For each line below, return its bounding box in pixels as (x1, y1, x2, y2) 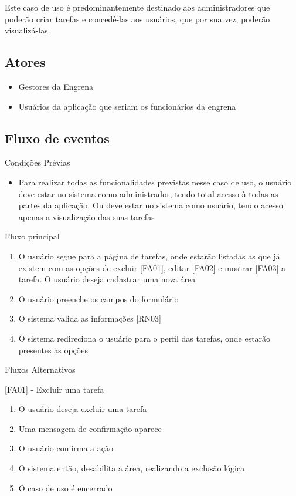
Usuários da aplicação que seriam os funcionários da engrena (18, 100, 236, 112)
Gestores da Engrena (18, 80, 94, 92)
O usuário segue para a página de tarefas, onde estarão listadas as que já (18, 249, 280, 262)
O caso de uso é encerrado (18, 481, 113, 494)
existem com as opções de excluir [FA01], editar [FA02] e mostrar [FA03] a (18, 261, 286, 274)
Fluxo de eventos (5, 129, 110, 147)
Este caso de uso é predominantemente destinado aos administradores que (5, 1, 270, 13)
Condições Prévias (5, 156, 70, 168)
